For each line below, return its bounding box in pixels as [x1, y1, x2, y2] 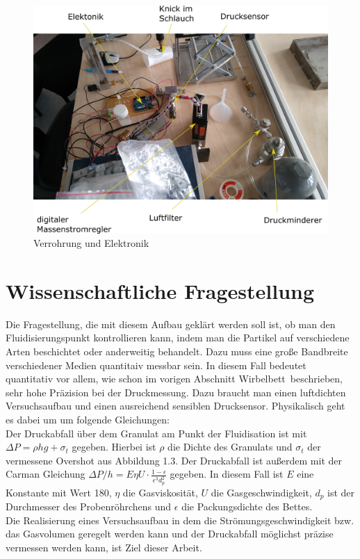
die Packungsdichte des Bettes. [181, 499, 313, 514]
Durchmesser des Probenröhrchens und [6, 499, 172, 514]
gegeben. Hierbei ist [72, 439, 156, 454]
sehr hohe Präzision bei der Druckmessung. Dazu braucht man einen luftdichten [6, 384, 346, 399]
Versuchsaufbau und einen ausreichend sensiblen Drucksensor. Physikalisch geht [6, 398, 345, 413]
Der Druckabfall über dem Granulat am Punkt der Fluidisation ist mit [6, 426, 307, 440]
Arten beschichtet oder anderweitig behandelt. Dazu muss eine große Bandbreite [6, 344, 348, 359]
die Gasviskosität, [122, 485, 198, 499]
